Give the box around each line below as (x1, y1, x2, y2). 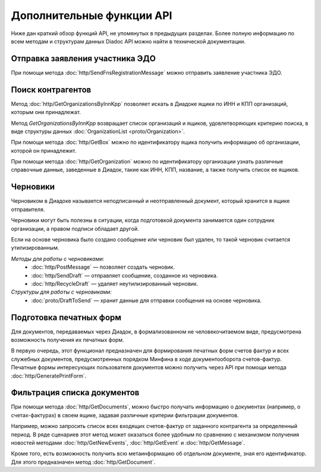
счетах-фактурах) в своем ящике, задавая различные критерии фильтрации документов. (11, 411, 239, 418)
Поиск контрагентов (11, 84, 92, 95)
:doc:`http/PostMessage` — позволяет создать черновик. (31, 263, 175, 270)
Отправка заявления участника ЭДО (11, 54, 156, 64)
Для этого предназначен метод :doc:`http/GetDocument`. (11, 458, 156, 465)
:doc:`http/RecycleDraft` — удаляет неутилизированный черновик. (31, 280, 199, 287)
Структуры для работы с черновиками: (11, 288, 112, 295)
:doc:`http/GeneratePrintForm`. (11, 372, 87, 379)
